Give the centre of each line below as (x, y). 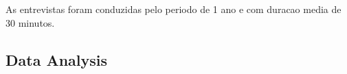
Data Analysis (57, 59)
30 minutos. (30, 22)
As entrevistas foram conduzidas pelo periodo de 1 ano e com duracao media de (173, 9)
